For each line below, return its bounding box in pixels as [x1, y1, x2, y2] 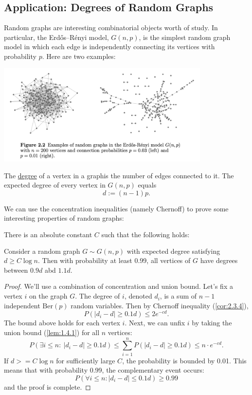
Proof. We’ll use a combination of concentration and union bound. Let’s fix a [4, 281, 233, 291]
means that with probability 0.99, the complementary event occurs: [4, 365, 204, 375]
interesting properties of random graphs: [4, 213, 124, 223]
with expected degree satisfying [126, 245, 220, 256]
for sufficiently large [56, 355, 115, 365]
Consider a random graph [4, 245, 80, 256]
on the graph [29, 291, 68, 301]
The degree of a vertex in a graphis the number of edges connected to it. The [4, 170, 234, 180]
